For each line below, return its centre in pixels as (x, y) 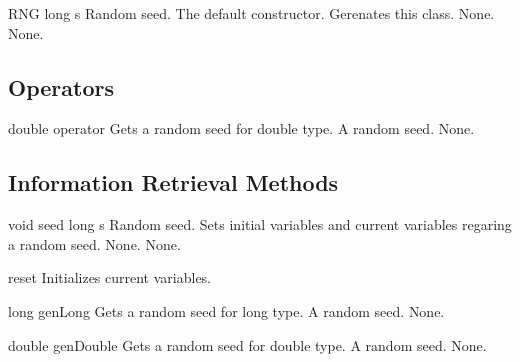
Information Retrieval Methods (173, 182)
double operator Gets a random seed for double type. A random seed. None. (241, 128)
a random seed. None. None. (94, 243)
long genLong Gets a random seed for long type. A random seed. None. (226, 310)
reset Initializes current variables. (110, 277)
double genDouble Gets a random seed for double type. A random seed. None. (247, 344)
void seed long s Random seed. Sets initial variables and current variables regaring (260, 224)
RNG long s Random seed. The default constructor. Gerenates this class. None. (251, 13)
